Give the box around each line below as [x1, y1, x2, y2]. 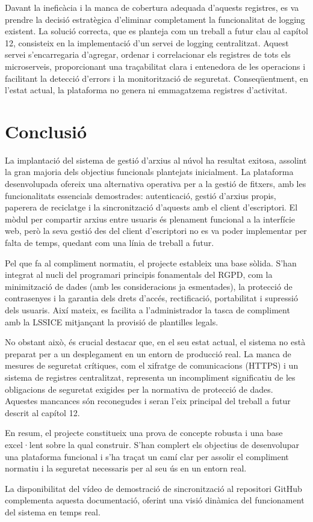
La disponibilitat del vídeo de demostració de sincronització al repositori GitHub [5, 482, 302, 494]
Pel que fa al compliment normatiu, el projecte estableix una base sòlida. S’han [5, 256, 297, 269]
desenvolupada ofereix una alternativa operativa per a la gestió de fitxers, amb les [5, 177, 306, 190]
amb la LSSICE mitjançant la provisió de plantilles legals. [5, 315, 218, 328]
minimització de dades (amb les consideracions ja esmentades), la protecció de [5, 280, 293, 292]
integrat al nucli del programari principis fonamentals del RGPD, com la [5, 268, 273, 281]
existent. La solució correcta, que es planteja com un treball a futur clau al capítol [5, 25, 308, 37]
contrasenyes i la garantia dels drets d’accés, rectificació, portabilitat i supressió [5, 292, 298, 304]
